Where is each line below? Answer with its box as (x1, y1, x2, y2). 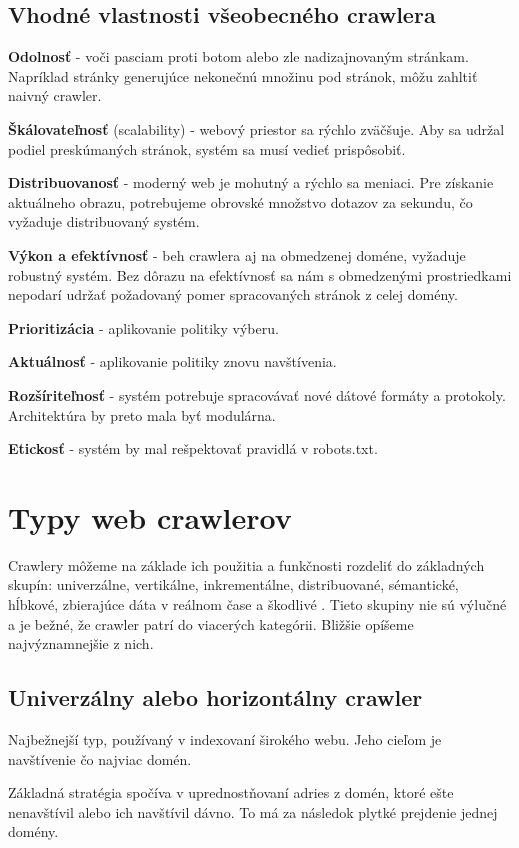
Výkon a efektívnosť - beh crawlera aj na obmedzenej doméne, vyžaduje (8, 244, 466, 265)
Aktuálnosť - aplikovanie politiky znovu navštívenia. (8, 351, 337, 372)
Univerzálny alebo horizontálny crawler (8, 682, 423, 713)
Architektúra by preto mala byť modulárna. (8, 404, 276, 425)
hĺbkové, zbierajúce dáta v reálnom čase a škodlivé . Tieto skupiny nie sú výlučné (8, 594, 507, 615)
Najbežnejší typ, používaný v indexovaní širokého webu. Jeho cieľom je (8, 729, 442, 749)
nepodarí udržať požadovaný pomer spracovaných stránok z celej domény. (8, 284, 458, 305)
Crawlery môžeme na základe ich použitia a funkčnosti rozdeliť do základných (8, 554, 485, 575)
